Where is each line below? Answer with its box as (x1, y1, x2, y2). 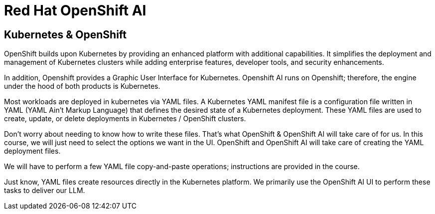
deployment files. (4, 147, 61, 156)
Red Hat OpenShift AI (4, 2, 146, 19)
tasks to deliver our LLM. (4, 186, 85, 195)
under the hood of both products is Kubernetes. (4, 82, 160, 91)
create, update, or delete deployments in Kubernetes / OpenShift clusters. (4, 114, 246, 123)
